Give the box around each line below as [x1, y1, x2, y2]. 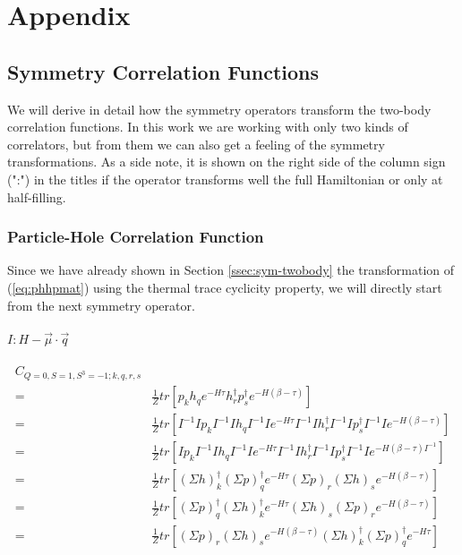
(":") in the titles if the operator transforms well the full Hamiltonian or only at [7, 169, 443, 188]
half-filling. [7, 187, 66, 206]
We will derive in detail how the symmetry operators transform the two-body [7, 99, 432, 118]
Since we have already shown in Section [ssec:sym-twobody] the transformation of [7, 260, 455, 279]
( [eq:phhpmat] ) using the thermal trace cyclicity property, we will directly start [7, 277, 442, 296]
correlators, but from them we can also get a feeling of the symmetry [7, 134, 385, 153]
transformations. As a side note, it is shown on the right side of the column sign [7, 152, 446, 171]
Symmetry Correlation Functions [7, 57, 320, 85]
